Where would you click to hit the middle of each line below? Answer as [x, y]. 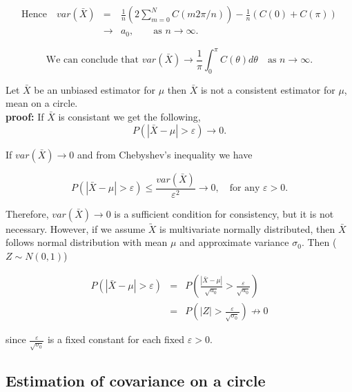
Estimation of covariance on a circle [136, 380]
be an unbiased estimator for [95, 89]
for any [245, 188]
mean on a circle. [42, 103]
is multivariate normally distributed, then [247, 228]
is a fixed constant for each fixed [116, 339]
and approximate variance [234, 242]
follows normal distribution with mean [87, 242]
